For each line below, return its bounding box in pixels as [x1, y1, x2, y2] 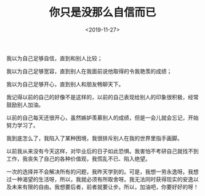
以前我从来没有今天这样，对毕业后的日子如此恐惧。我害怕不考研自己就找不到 [6, 147, 199, 155]
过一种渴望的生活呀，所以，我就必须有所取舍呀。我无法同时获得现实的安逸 [6, 175, 193, 183]
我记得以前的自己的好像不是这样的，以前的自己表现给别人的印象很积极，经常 [6, 93, 199, 100]
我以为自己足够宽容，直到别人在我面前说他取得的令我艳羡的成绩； [6, 68, 172, 75]
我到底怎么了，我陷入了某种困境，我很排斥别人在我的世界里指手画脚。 [6, 135, 183, 142]
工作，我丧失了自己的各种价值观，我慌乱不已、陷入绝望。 [6, 155, 151, 162]
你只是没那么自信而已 [48, 5, 156, 19]
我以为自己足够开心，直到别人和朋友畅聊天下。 [6, 80, 124, 88]
